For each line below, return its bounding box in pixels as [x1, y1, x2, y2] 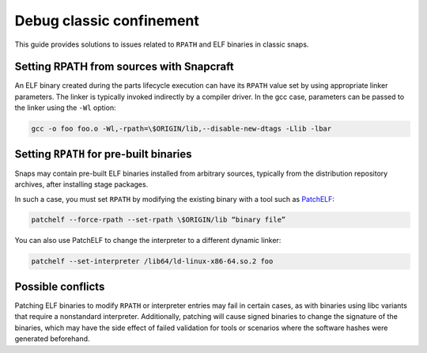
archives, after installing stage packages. [14, 180, 149, 189]
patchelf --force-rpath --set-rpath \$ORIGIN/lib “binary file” [31, 215, 286, 225]
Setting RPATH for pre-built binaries [14, 147, 192, 161]
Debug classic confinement [14, 12, 199, 29]
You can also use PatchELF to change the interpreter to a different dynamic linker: [14, 236, 282, 245]
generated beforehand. [14, 334, 90, 344]
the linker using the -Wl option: [14, 103, 116, 112]
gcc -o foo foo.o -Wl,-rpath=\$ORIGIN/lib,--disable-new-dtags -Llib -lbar [31, 124, 332, 134]
